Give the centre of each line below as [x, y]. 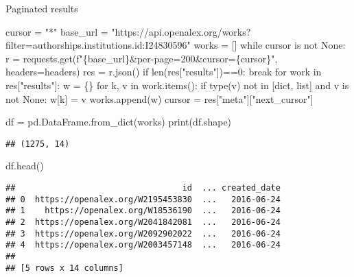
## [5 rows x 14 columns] [64, 268]
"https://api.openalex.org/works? [181, 31]
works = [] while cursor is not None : [270, 45]
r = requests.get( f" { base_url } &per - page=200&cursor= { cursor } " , [142, 58]
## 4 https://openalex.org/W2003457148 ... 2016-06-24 [143, 245]
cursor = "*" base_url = [57, 31]
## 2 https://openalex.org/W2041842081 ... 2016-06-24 [143, 222]
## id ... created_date [143, 188]
